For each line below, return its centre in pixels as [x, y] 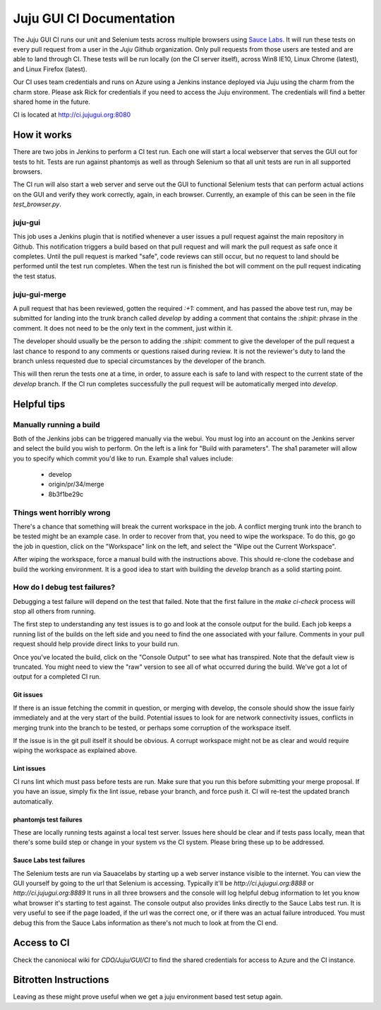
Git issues [28, 695]
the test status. [35, 276]
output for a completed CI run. [57, 677]
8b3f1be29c [66, 494]
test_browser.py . [37, 204]
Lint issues [29, 768]
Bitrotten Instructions [61, 980]
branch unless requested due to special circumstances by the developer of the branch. [139, 361]
